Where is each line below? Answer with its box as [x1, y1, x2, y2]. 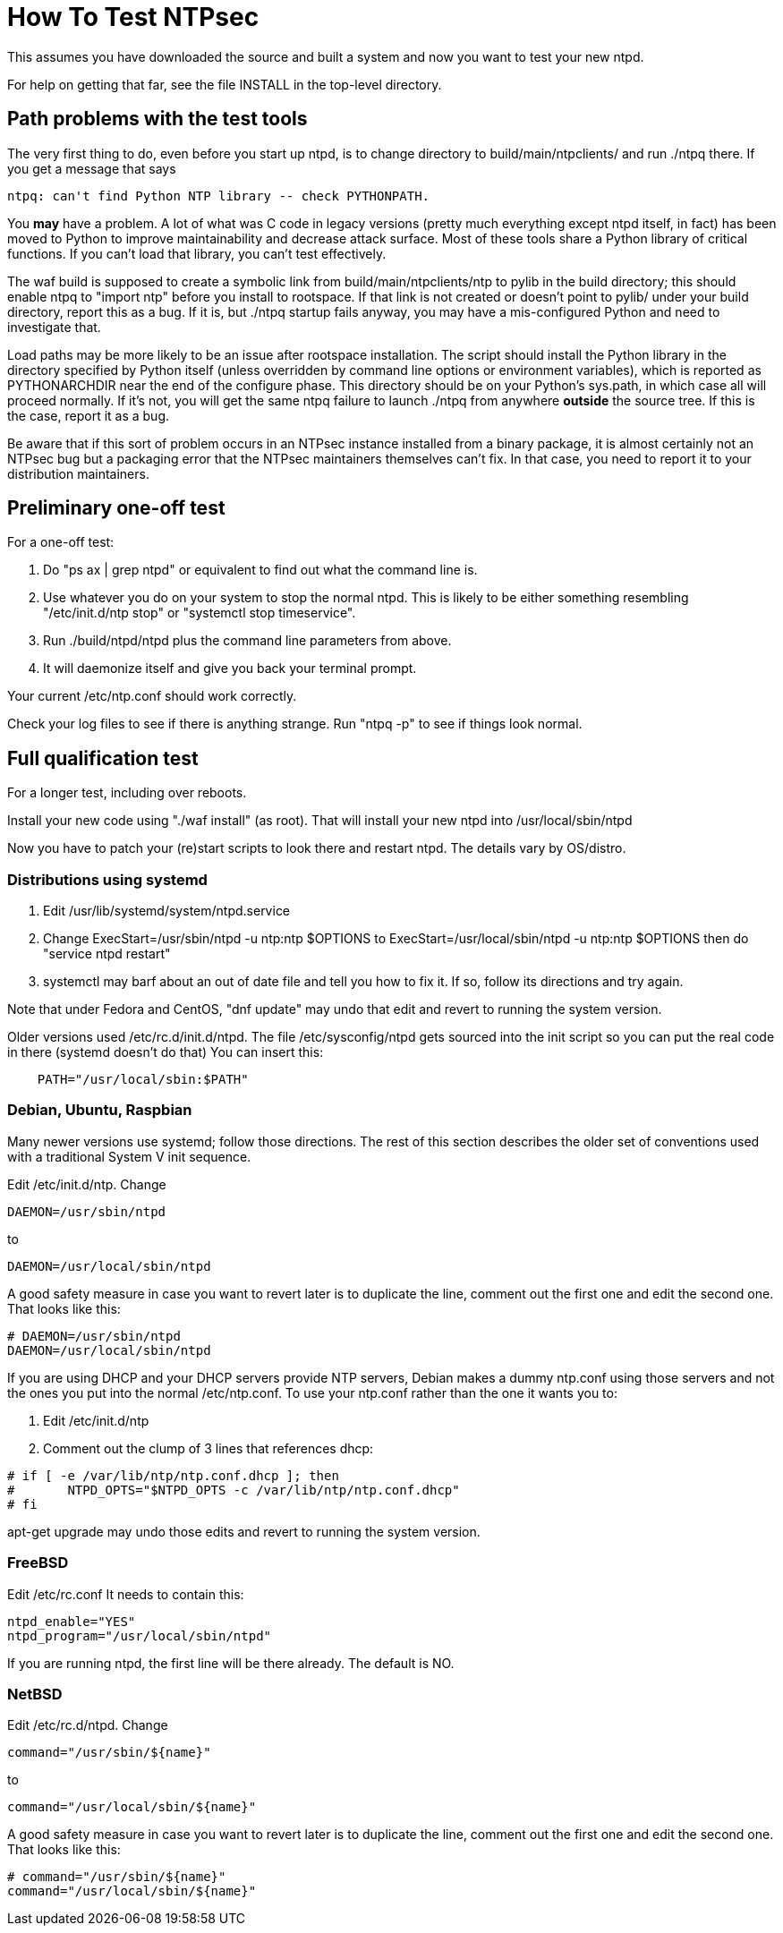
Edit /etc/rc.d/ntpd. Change [7, 1717, 168, 1733]
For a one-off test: [7, 534, 115, 550]
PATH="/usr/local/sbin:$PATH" [37, 1072, 249, 1087]
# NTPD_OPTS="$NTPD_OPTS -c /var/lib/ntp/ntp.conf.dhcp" [7, 1482, 460, 1497]
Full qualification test [7, 746, 199, 770]
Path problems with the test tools [7, 107, 308, 131]
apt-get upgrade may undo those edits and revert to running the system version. [7, 1523, 481, 1539]
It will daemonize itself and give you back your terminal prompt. [43, 660, 417, 677]
